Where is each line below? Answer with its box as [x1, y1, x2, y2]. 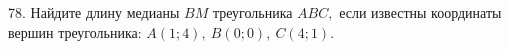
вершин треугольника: [8, 21, 142, 42]
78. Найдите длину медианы [8, 2, 180, 22]
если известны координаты [339, 2, 502, 22]
